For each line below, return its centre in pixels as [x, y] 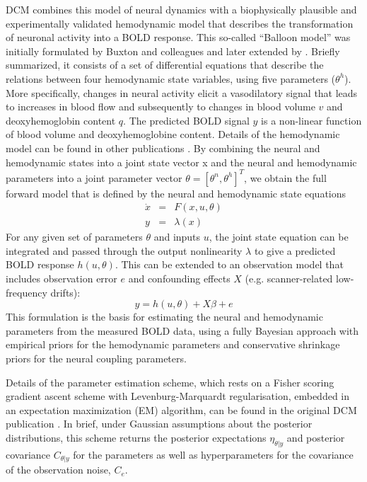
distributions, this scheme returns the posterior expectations [136, 437]
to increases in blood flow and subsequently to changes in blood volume [161, 107]
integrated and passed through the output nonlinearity [124, 250]
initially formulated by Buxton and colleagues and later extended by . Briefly [173, 51]
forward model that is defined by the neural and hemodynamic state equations [176, 193]
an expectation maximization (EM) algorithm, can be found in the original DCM [181, 409]
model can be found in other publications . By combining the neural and [163, 148]
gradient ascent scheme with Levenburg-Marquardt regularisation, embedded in [178, 396]
